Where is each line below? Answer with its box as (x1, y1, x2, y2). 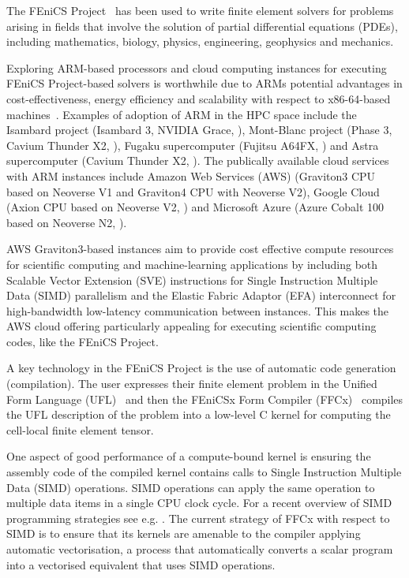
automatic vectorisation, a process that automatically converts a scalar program (6, 541, 393, 557)
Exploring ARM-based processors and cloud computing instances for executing (6, 59, 387, 76)
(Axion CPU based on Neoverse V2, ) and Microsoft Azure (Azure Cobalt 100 (6, 199, 385, 215)
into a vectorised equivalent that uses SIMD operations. (6, 556, 276, 572)
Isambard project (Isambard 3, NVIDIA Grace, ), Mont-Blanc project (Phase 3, (6, 121, 392, 138)
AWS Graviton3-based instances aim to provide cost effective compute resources (6, 241, 394, 257)
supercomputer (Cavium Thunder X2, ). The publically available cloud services (6, 152, 389, 169)
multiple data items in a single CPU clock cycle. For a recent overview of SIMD (6, 494, 392, 511)
